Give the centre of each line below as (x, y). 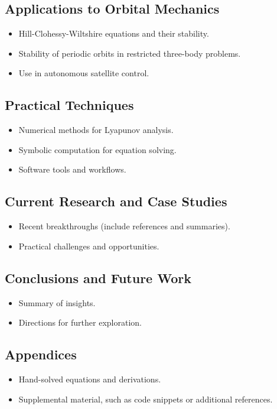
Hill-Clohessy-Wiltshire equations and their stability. (114, 33)
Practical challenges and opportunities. (89, 246)
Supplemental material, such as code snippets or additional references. (146, 399)
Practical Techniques (69, 105)
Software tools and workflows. (72, 169)
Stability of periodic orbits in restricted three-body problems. (130, 53)
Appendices (41, 354)
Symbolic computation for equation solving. (97, 149)
